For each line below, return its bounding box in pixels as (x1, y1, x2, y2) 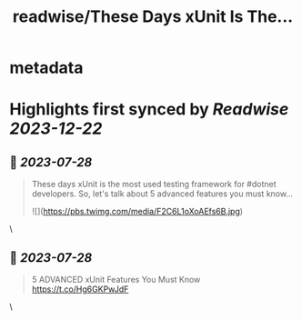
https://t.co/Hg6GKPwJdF (31, 284, 129, 295)
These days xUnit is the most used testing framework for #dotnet (31, 179, 277, 190)
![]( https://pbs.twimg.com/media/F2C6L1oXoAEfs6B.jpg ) (31, 206, 244, 217)
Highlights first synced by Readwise (9, 99, 289, 120)
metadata (9, 57, 84, 78)
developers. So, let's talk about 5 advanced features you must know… (31, 188, 294, 199)
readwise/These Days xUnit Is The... (12, 6, 294, 27)
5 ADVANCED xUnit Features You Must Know (31, 275, 201, 285)
